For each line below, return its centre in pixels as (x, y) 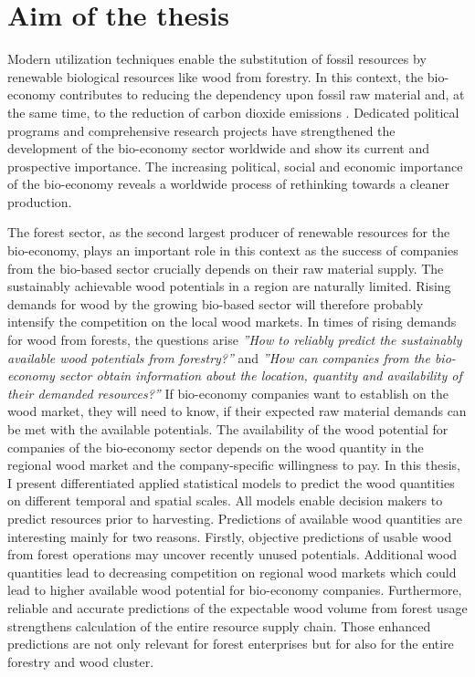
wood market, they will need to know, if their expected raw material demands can (237, 411)
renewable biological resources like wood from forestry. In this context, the (216, 76)
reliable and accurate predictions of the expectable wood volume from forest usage (237, 607)
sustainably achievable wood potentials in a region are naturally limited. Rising (229, 286)
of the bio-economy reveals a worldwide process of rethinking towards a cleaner (228, 184)
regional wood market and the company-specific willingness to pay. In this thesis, (234, 465)
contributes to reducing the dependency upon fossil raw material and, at (262, 94)
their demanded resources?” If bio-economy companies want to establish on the (228, 393)
